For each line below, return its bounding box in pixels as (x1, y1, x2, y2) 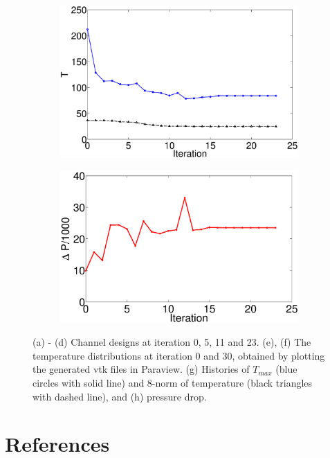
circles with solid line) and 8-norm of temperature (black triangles (33, 376, 313, 390)
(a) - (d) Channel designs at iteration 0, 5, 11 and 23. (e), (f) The (33, 335, 311, 349)
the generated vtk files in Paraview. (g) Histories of (33, 362, 250, 376)
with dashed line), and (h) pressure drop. (33, 389, 207, 403)
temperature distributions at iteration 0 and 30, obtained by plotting (33, 348, 325, 362)
